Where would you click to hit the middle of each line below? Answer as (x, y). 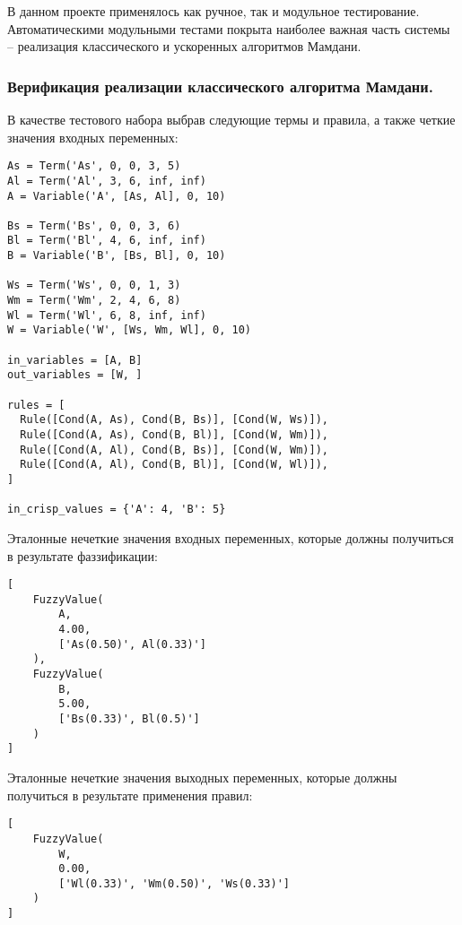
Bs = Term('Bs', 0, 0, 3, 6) (94, 225)
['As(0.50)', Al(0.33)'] (132, 644)
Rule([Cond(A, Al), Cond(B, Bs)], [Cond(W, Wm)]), (174, 450)
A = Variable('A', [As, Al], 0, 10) (117, 196)
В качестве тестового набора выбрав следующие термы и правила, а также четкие (231, 119)
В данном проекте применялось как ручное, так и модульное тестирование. (214, 11)
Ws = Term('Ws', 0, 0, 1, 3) (94, 285)
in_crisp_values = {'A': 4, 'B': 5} (117, 510)
